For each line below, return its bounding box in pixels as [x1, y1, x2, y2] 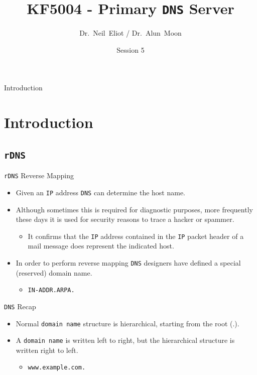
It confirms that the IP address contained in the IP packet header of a [28, 230, 244, 241]
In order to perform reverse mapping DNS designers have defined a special [16, 257, 241, 268]
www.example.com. [28, 364, 86, 371]
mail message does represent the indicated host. [28, 240, 174, 251]
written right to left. [16, 344, 78, 355]
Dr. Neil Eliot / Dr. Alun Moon [79, 28, 182, 38]
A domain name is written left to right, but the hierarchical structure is [16, 335, 235, 345]
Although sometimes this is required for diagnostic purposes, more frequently [16, 204, 253, 214]
